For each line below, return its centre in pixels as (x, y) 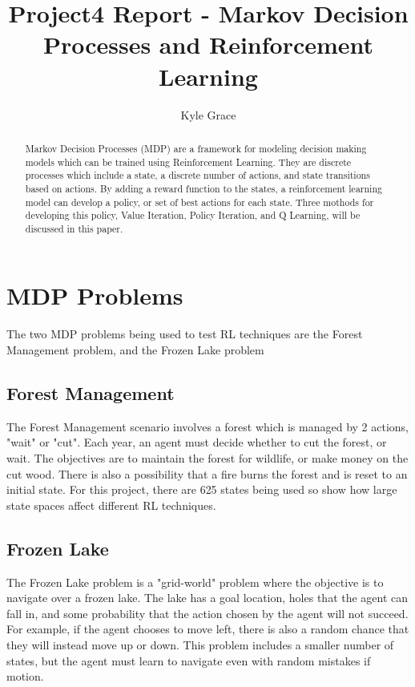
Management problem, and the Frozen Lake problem (135, 350)
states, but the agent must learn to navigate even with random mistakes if (189, 660)
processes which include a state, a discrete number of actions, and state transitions (197, 175)
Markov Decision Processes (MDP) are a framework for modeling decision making (196, 148)
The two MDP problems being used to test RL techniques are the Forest (185, 334)
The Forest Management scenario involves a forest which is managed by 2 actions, (207, 426)
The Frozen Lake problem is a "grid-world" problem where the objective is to (195, 582)
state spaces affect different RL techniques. (111, 505)
